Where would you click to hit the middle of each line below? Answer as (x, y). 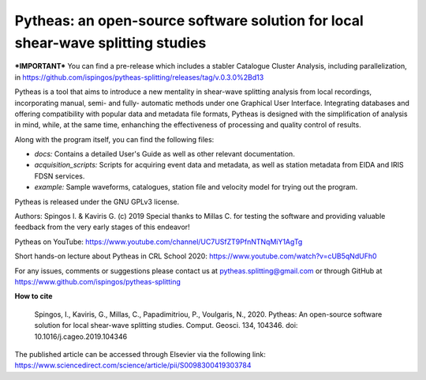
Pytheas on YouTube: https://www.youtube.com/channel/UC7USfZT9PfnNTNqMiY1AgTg (159, 242)
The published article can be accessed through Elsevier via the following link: (140, 354)
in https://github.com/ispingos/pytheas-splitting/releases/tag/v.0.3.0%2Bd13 (139, 77)
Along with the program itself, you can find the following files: (114, 139)
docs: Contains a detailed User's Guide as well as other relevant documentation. (164, 154)
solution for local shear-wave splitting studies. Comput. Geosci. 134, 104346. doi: (166, 325)
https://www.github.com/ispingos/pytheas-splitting (98, 281)
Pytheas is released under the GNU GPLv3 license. (97, 201)
